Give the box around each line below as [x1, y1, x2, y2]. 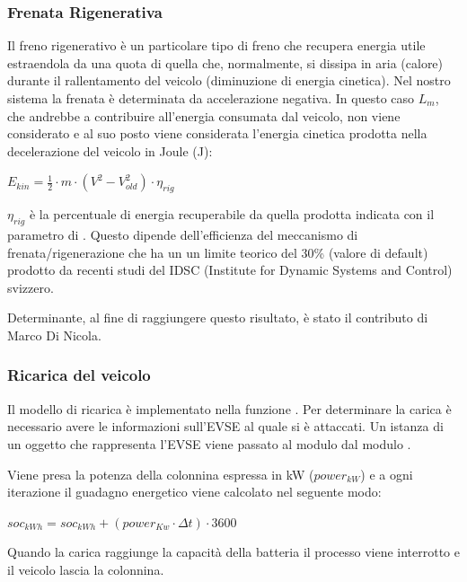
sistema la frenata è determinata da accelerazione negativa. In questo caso [7, 89, 415, 107]
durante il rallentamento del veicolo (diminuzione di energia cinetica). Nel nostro [7, 71, 451, 90]
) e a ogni [360, 464, 413, 483]
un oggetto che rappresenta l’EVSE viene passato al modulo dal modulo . [7, 434, 411, 453]
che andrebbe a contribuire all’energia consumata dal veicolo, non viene [7, 106, 401, 125]
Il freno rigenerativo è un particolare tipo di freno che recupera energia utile [7, 36, 426, 55]
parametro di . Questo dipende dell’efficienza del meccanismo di [7, 225, 358, 243]
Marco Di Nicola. [7, 325, 101, 344]
